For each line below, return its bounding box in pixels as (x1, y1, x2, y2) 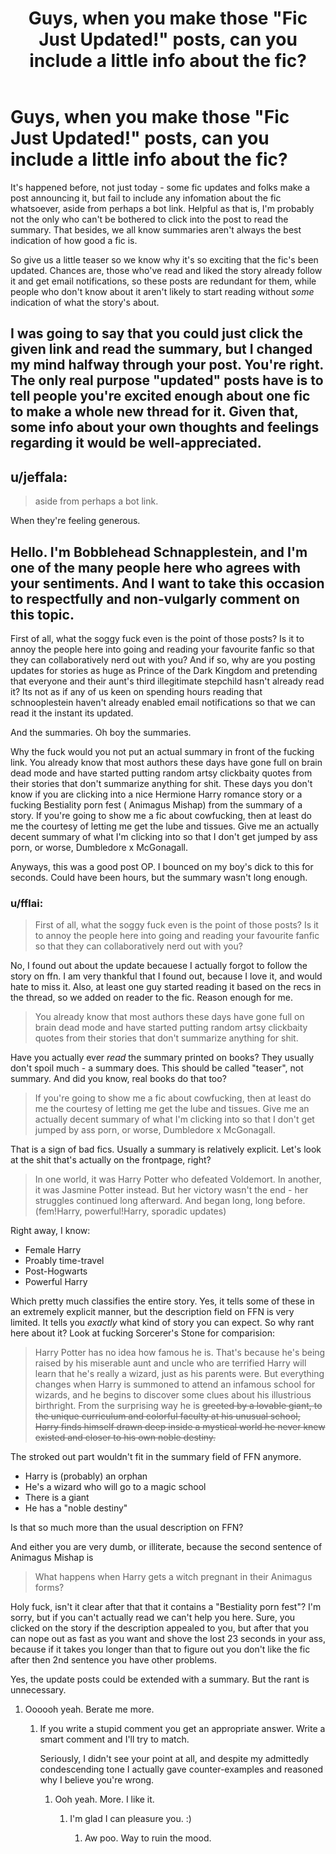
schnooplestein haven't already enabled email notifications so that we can (10, 696, 316, 708)
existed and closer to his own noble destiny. (34, 1432, 217, 1444)
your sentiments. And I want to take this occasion (10, 575, 325, 592)
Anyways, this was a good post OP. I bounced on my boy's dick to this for (10, 860, 314, 872)
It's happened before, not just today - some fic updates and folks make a (10, 181, 311, 193)
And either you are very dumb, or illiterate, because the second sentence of (10, 1541, 323, 1553)
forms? (34, 1582, 65, 1594)
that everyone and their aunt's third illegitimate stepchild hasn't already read (10, 675, 325, 687)
